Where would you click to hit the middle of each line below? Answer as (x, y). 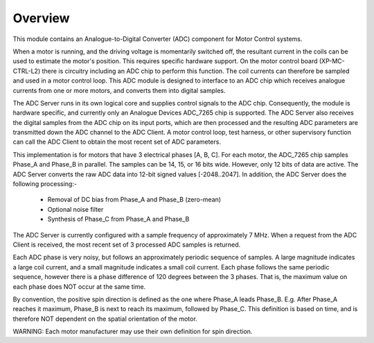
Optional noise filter (75, 209)
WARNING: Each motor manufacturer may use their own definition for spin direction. (133, 332)
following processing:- (45, 184)
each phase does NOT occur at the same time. (79, 286)
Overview (41, 18)
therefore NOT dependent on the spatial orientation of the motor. (105, 319)
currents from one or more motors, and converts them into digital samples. (119, 90)
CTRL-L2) (27, 71)
